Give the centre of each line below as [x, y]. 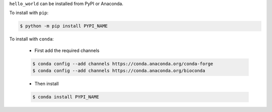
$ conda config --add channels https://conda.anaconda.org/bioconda [119, 71]
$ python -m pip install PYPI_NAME [64, 26]
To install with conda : [31, 39]
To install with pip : [29, 13]
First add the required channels [67, 50]
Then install [47, 84]
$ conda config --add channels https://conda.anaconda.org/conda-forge [123, 63]
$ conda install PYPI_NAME [66, 97]
